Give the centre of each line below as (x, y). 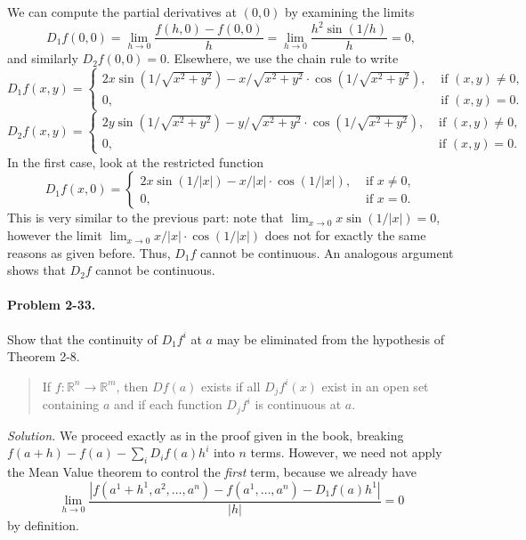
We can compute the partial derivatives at (122, 12)
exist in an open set (375, 386)
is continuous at (298, 404)
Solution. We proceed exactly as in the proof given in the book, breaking (206, 435)
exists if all (231, 386)
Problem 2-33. (52, 305)
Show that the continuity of (82, 339)
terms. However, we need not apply (346, 452)
